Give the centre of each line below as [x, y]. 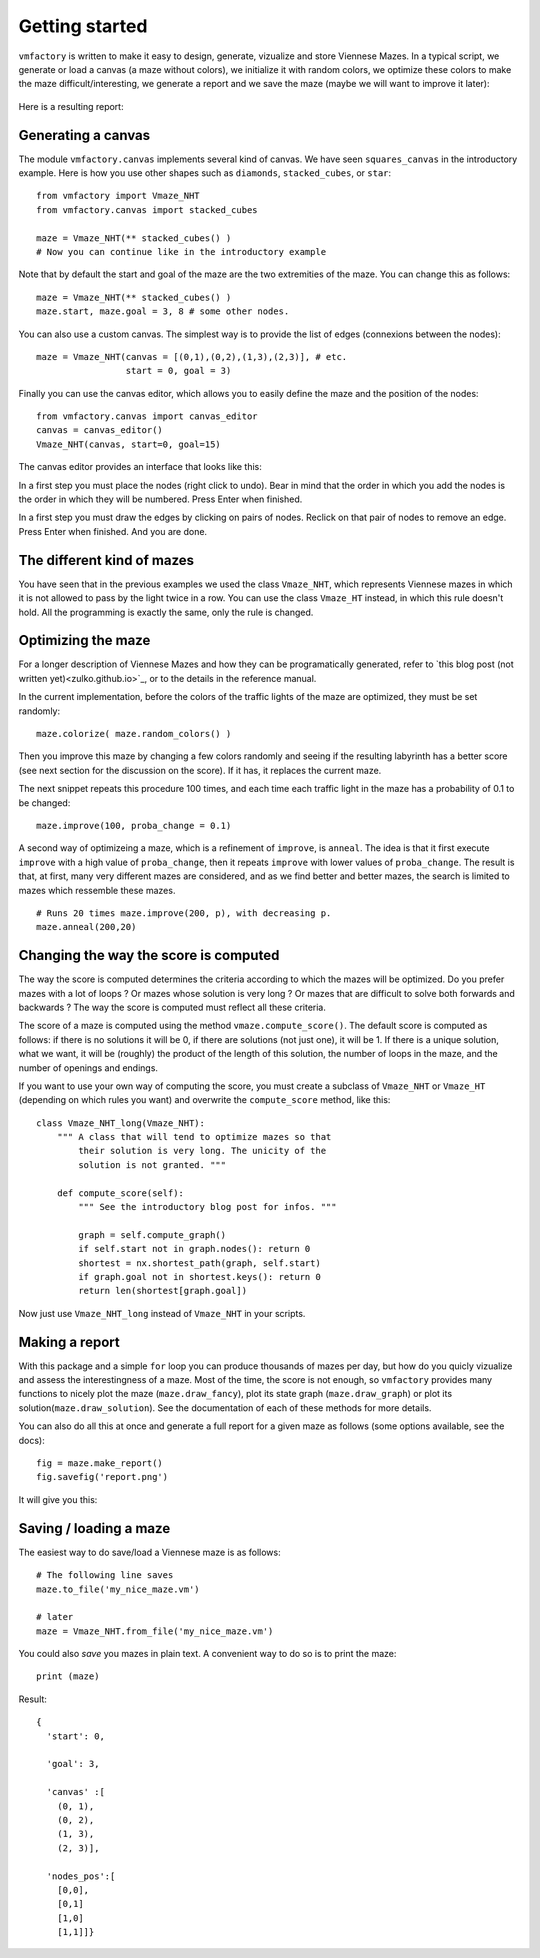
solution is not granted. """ [152, 1164]
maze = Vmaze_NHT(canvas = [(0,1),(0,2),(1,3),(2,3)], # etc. [192, 356]
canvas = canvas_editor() [100, 430]
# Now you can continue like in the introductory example [181, 251]
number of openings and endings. [88, 1067]
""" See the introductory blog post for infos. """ [207, 1207]
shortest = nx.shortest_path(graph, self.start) [200, 1263]
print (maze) [68, 1676]
